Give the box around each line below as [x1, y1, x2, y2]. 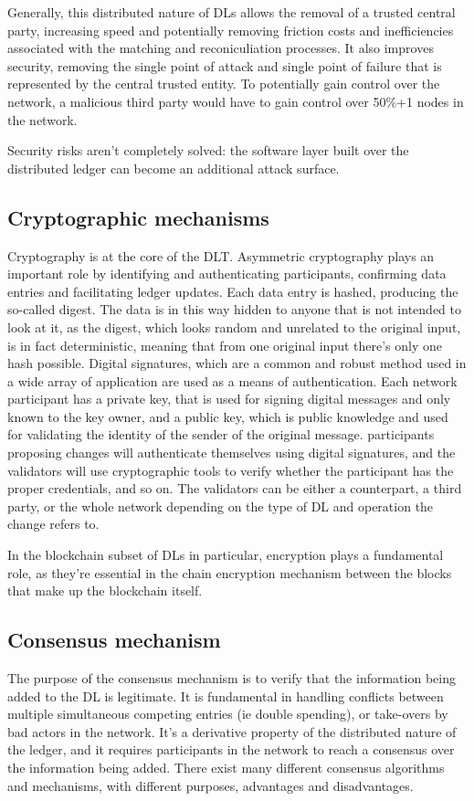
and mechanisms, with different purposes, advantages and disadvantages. [7, 775, 414, 795]
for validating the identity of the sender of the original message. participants [7, 425, 435, 444]
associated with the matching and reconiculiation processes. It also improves [7, 38, 434, 58]
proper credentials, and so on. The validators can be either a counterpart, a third [7, 479, 462, 498]
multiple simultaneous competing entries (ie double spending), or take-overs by [7, 704, 448, 723]
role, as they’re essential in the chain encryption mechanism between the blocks [7, 563, 452, 582]
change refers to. [7, 514, 100, 533]
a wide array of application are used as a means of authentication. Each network [7, 371, 458, 390]
